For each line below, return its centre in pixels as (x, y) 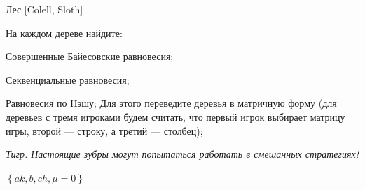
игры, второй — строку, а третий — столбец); (104, 130)
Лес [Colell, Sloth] (44, 9)
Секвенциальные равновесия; (68, 79)
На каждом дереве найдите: (64, 32)
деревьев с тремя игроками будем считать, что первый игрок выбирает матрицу (175, 116)
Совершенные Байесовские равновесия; (90, 56)
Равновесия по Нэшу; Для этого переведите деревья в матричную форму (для (171, 103)
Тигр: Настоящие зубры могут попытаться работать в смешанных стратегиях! (182, 154)
